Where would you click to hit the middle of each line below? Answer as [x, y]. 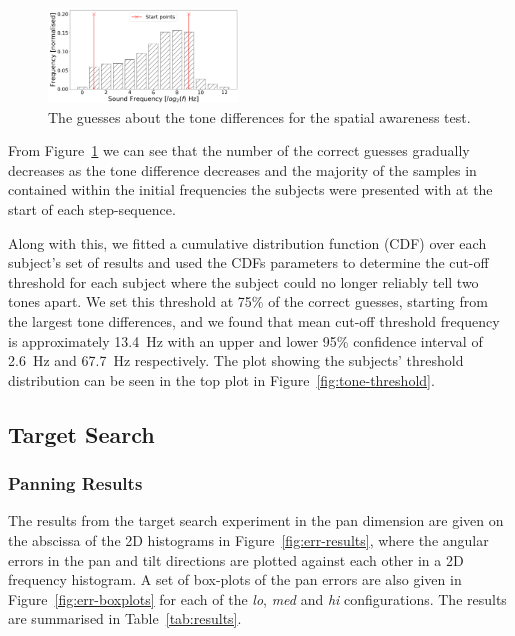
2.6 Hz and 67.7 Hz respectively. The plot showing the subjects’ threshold [236, 360]
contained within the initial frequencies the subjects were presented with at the [250, 189]
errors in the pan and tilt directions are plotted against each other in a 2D [236, 559]
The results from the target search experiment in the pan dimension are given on [256, 520]
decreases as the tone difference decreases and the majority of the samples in [242, 169]
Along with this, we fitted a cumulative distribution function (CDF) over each [247, 242]
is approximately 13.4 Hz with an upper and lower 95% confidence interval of [245, 340]
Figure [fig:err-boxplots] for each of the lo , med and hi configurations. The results [257, 598]
